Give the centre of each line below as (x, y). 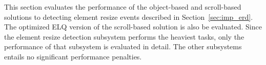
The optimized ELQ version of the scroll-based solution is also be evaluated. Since (133, 27)
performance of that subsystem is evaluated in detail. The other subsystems (123, 46)
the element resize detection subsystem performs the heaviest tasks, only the (124, 36)
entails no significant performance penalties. (73, 56)
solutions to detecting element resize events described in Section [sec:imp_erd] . (129, 17)
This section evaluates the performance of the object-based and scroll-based (123, 7)
